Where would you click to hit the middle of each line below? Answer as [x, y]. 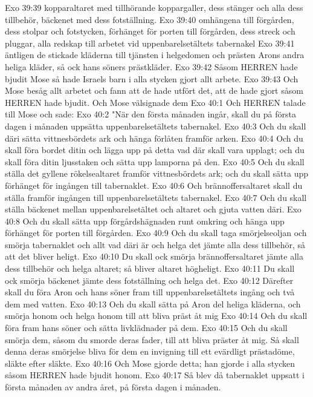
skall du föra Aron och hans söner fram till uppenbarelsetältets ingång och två [150, 292]
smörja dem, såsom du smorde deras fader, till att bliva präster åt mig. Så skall [152, 339]
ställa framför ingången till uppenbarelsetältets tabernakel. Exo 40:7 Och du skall [156, 197]
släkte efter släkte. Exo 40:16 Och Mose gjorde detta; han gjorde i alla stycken [150, 363]
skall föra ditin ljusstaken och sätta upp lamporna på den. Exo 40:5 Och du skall [155, 161]
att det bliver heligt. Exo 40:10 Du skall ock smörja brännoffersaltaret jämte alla [154, 256]
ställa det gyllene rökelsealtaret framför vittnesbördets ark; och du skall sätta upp [156, 173]
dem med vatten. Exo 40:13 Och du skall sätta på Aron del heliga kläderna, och [153, 303]
